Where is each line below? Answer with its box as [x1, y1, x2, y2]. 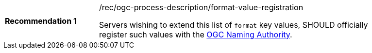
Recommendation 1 [5, 16, 77, 26]
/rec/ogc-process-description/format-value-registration [99, 2, 304, 12]
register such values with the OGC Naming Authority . [99, 30, 292, 39]
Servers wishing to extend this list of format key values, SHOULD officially [99, 20, 368, 30]
